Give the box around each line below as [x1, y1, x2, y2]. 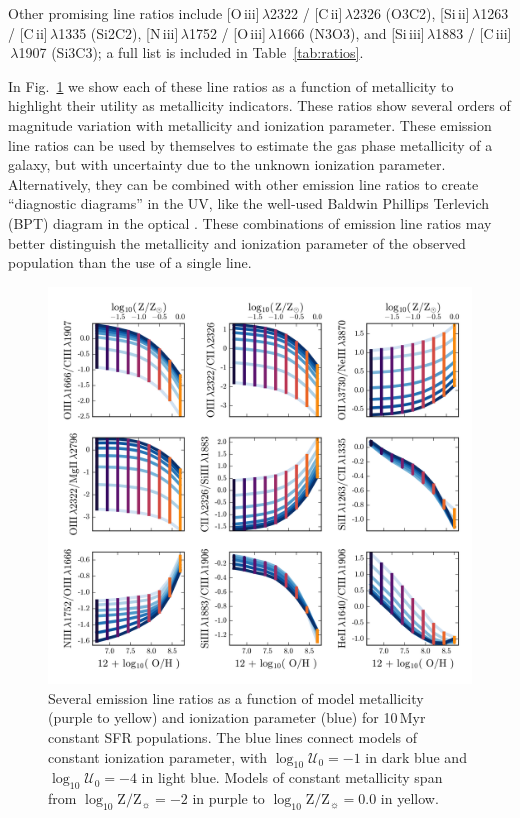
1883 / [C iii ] [435, 22, 512, 43]
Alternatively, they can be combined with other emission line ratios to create [8, 173, 479, 194]
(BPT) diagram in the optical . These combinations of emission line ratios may [8, 212, 492, 233]
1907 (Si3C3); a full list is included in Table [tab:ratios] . [18, 42, 364, 63]
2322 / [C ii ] [270, 3, 343, 23]
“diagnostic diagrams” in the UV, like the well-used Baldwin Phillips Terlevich [8, 193, 490, 214]
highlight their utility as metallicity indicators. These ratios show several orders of [8, 95, 511, 116]
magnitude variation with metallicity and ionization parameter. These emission [8, 114, 492, 135]
